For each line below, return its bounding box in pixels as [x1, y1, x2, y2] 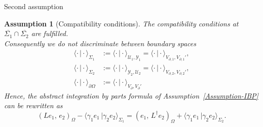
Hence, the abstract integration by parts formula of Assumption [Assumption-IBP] [4, 90, 258, 101]
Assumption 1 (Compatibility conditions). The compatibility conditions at [4, 18, 239, 28]
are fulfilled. [31, 28, 68, 39]
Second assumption [4, 1, 63, 11]
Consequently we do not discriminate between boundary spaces [4, 38, 196, 48]
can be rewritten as [4, 100, 63, 111]
